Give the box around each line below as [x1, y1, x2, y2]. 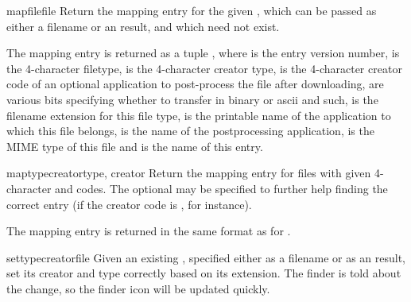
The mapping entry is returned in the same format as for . [6, 223, 291, 239]
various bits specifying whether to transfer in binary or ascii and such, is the [6, 91, 378, 107]
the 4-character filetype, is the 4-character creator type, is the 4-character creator [6, 60, 402, 76]
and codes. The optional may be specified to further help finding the [55, 180, 388, 196]
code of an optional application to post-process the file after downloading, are [6, 75, 384, 92]
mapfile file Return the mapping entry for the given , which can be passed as [6, 2, 377, 18]
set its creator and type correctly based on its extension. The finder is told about [6, 265, 401, 281]
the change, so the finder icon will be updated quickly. [6, 280, 270, 296]
